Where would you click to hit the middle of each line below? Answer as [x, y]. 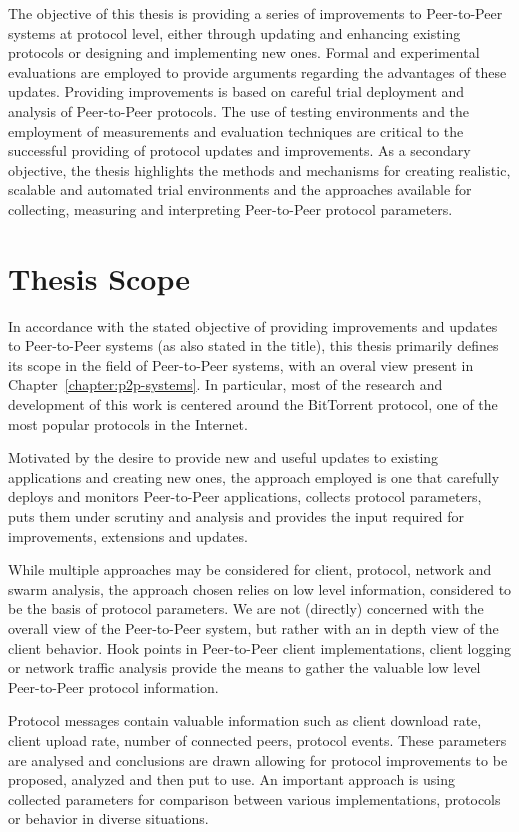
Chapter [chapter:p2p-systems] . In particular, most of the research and [225, 384]
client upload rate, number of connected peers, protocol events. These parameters [257, 739]
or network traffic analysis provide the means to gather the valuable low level [244, 667]
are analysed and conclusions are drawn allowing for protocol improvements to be [258, 759]
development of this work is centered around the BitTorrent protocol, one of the [253, 404]
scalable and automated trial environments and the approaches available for [240, 189]
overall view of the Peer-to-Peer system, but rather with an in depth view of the [253, 627]
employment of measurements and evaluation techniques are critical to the [236, 130]
